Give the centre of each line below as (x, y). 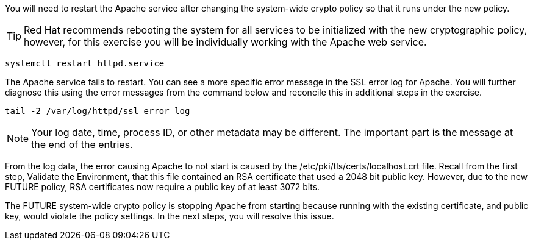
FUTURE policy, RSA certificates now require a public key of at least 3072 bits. (163, 187)
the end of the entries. (82, 144)
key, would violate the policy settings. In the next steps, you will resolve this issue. (170, 216)
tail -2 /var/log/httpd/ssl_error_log (98, 111)
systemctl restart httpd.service (85, 63)
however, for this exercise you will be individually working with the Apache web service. (225, 42)
